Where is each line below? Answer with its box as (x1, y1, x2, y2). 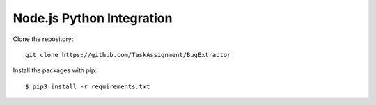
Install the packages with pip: (13, 66, 97, 74)
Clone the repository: (13, 35, 74, 43)
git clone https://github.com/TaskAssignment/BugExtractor (25, 51, 231, 58)
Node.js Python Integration (13, 10, 173, 26)
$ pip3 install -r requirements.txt (25, 82, 150, 90)
